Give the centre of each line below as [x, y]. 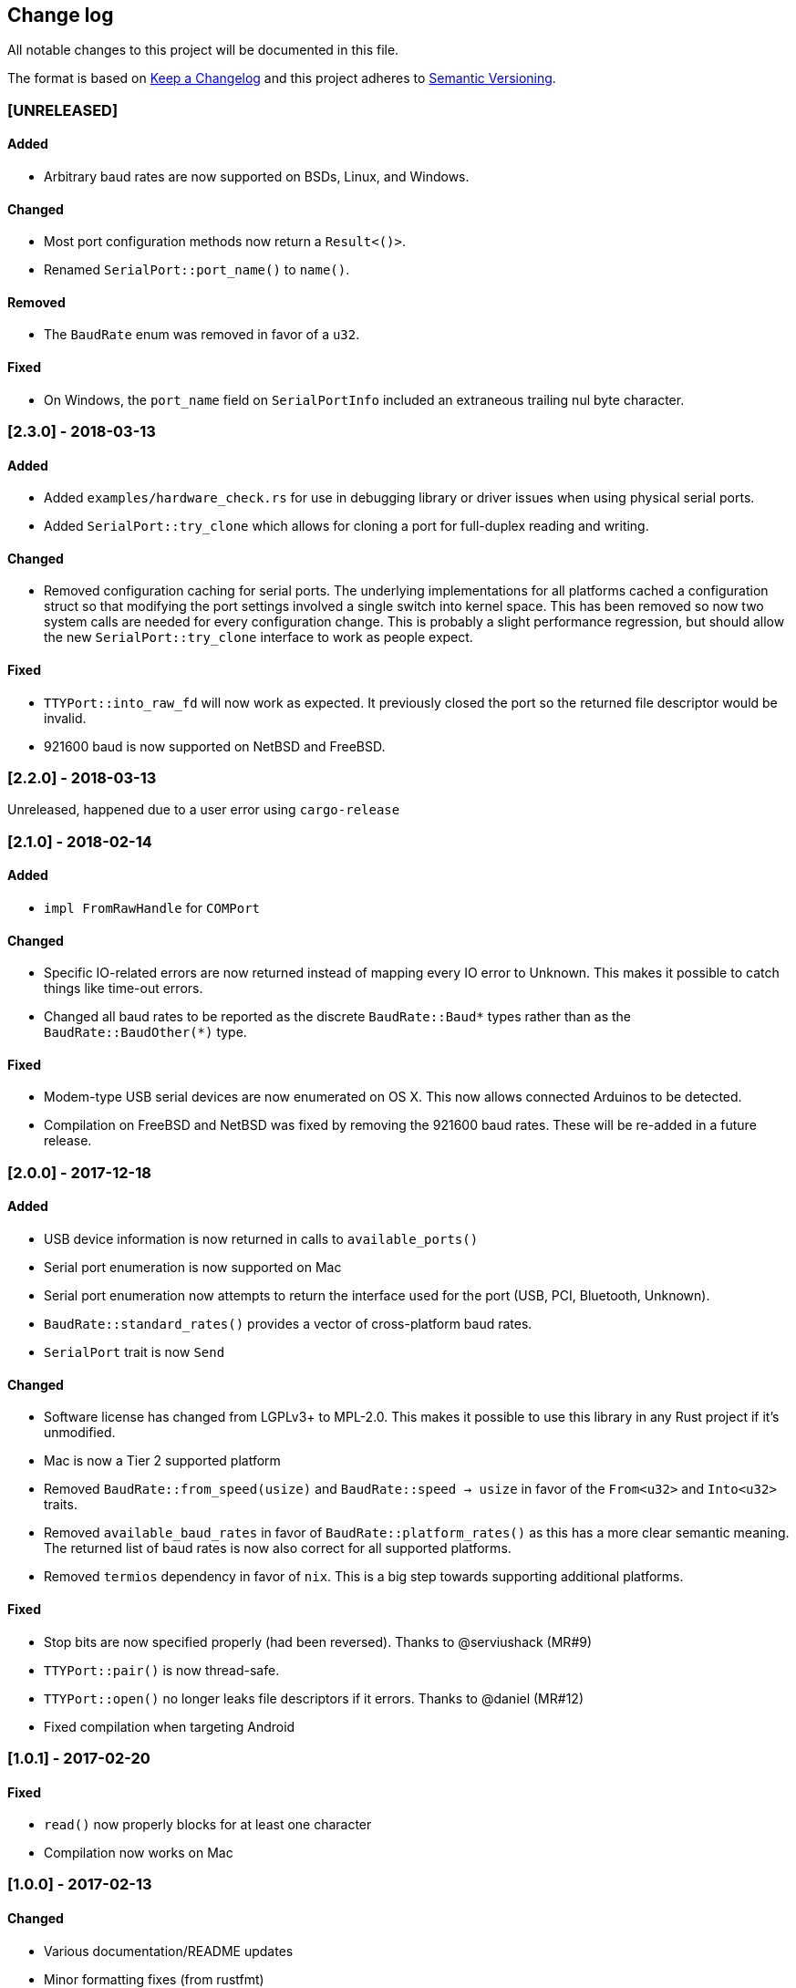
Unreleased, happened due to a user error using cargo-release [204, 810]
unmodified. [80, 1433]
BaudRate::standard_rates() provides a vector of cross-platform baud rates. [288, 1324]
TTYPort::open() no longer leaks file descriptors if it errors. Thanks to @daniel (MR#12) [314, 1698]
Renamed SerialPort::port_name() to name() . [197, 270]
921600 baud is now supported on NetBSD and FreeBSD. [215, 746]
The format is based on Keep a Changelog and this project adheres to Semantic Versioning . [282, 78]
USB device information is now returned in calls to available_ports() [261, 1239]
